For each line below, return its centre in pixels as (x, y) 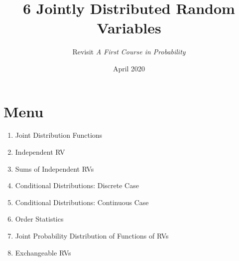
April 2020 (129, 68)
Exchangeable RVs (43, 252)
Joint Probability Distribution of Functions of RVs (92, 236)
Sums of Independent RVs (55, 168)
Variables (129, 28)
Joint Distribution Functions (59, 135)
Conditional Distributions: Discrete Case (77, 185)
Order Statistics (39, 219)
